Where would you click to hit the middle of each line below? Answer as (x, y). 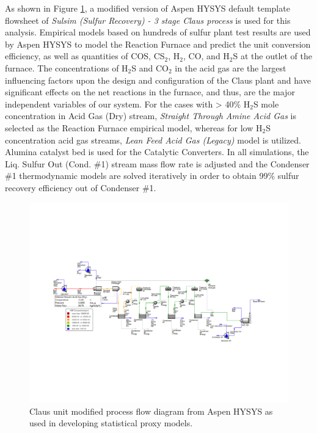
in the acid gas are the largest (231, 67)
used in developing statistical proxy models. (111, 423)
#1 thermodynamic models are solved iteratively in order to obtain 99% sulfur (152, 176)
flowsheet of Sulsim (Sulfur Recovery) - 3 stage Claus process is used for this (148, 20)
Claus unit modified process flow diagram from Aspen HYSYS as (151, 411)
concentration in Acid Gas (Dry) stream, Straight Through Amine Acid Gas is (151, 116)
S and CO (150, 67)
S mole (266, 104)
